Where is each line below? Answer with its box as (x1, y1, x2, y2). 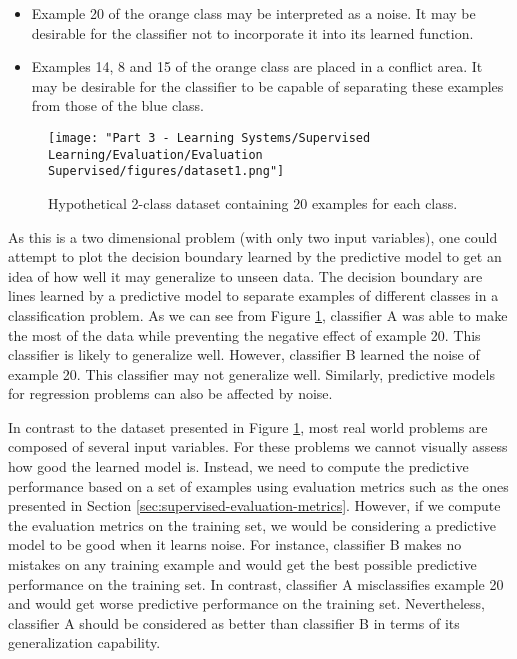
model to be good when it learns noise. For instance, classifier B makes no (8, 534, 462, 555)
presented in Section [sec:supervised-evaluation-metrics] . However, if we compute (8, 495, 501, 516)
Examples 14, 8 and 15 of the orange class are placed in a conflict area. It (31, 56, 483, 77)
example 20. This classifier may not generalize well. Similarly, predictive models (8, 363, 495, 384)
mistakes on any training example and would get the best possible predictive (8, 554, 477, 575)
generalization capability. (8, 632, 161, 653)
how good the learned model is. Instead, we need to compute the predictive (8, 456, 469, 477)
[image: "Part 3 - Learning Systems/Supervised (48, 130, 371, 145)
